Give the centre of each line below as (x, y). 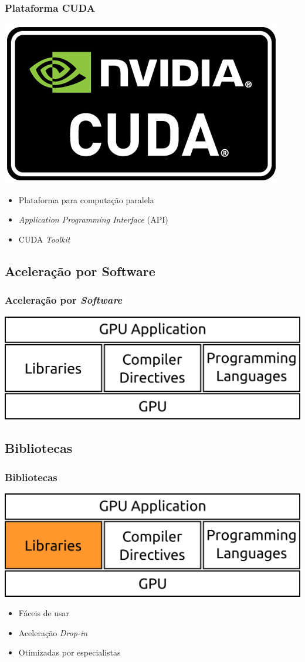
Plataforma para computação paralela (86, 199)
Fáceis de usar (44, 613)
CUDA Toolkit (44, 239)
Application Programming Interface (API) (93, 219)
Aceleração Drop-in (53, 632)
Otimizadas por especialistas (70, 652)
